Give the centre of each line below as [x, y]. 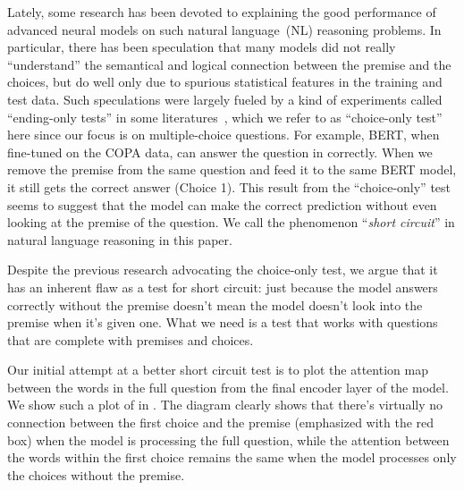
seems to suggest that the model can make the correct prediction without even [222, 204]
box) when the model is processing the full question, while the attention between [228, 439]
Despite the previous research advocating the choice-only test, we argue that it [223, 270]
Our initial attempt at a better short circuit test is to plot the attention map [218, 370]
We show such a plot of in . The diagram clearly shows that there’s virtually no [225, 405]
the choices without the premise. [96, 474]
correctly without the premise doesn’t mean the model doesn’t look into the [215, 304]
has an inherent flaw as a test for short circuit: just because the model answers [223, 287]
